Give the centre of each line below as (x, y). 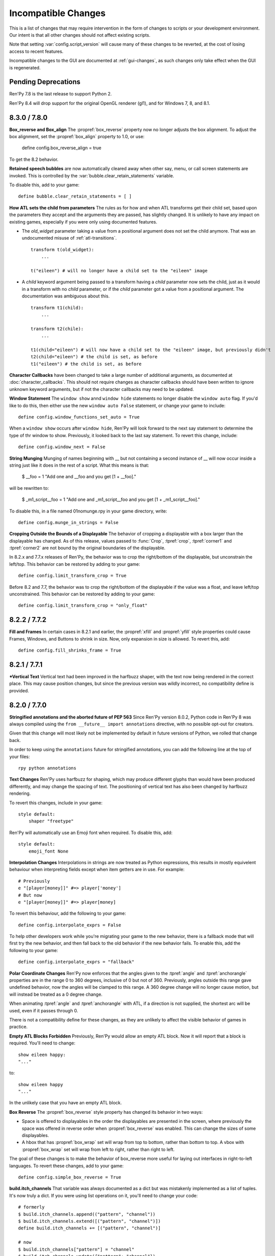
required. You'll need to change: (42, 1043)
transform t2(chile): (57, 329)
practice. (18, 1027)
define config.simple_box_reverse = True (70, 1177)
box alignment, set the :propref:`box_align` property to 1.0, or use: (77, 137)
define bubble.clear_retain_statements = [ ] (75, 196)
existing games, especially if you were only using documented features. (83, 222)
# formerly (32, 1207)
